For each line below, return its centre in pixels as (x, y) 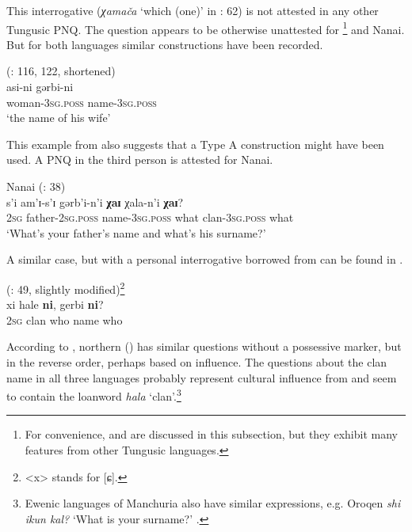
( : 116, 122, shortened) (61, 71)
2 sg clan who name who (65, 319)
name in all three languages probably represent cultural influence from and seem (202, 377)
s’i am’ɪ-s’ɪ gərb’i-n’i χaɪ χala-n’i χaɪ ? (95, 201)
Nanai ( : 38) (36, 186)
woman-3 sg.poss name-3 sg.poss (82, 102)
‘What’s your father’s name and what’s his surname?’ (136, 232)
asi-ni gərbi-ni (40, 87)
